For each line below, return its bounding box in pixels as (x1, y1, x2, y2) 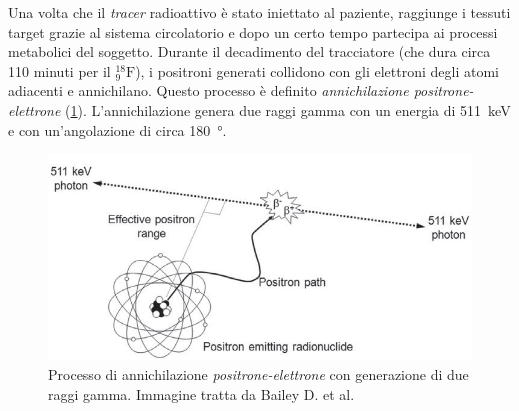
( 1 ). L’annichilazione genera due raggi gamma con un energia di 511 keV (65, 99, 511, 120)
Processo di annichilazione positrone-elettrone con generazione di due (48, 364, 469, 385)
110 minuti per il (8, 60, 111, 81)
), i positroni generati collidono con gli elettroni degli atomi (135, 60, 499, 81)
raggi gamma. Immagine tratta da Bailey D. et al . (48, 383, 355, 404)
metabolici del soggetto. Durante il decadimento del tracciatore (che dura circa (8, 41, 491, 62)
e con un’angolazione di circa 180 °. (8, 119, 227, 140)
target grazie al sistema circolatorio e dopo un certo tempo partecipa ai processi (8, 21, 498, 42)
